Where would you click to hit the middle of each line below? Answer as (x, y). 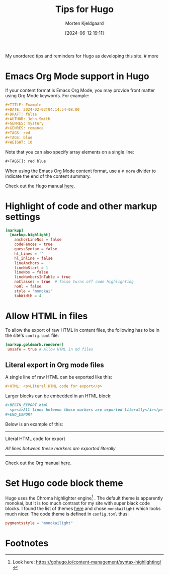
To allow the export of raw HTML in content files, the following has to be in (82, 330)
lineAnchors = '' (32, 263)
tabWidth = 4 (28, 296)
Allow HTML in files (47, 316)
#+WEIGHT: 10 (19, 142)
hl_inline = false (33, 258)
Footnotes (27, 544)
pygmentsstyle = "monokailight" (39, 523)
